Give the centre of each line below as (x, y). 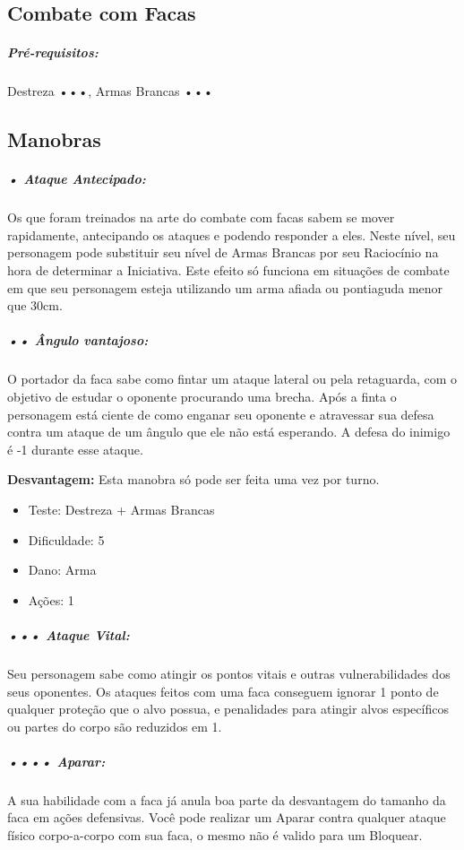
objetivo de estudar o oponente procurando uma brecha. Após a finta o (202, 396)
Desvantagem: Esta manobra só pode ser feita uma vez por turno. (193, 479)
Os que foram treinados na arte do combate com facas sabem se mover (201, 217)
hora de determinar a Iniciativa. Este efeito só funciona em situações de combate (228, 270)
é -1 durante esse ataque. (75, 449)
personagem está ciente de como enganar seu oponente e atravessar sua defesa (221, 414)
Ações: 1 (51, 599)
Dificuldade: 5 (66, 539)
